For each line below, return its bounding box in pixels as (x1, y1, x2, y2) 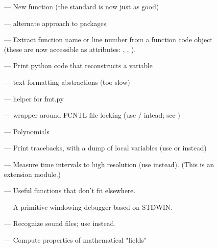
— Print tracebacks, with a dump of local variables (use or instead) (4, 143, 207, 153)
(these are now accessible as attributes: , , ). (4, 44, 136, 54)
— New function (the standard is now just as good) (4, 1, 159, 11)
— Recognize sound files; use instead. (4, 218, 116, 228)
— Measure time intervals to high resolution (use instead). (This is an (4, 159, 214, 169)
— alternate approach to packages (4, 18, 106, 28)
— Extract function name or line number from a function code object (4, 34, 213, 45)
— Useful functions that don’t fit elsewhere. (4, 185, 136, 196)
